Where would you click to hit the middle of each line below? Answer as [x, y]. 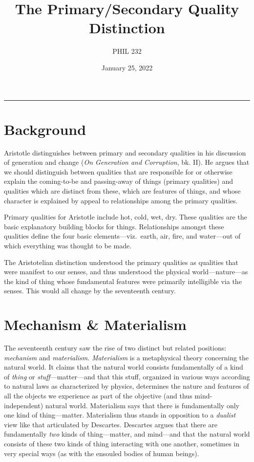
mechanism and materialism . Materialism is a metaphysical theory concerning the [127, 357]
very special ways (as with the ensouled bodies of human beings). [102, 453]
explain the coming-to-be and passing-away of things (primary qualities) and [119, 181]
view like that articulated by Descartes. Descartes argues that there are [111, 424]
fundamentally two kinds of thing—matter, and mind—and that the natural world [127, 434]
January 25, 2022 [127, 67]
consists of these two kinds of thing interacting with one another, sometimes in [122, 443]
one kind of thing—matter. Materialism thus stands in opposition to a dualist [120, 415]
